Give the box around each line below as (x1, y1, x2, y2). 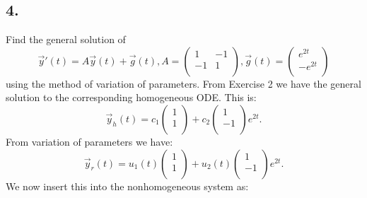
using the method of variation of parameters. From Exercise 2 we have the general (6, 76, 361, 91)
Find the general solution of (6, 32, 126, 47)
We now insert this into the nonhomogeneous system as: (6, 178, 249, 193)
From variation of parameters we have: (6, 134, 173, 148)
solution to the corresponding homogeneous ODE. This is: (6, 90, 257, 105)
